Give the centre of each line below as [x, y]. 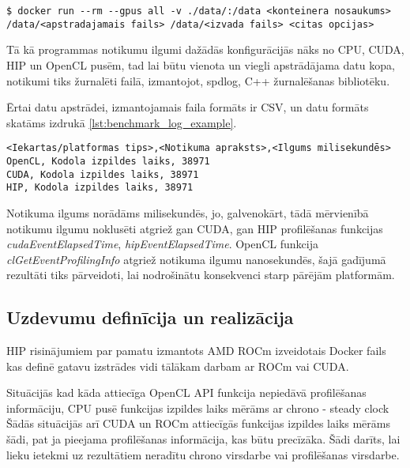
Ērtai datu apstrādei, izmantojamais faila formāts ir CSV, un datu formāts [188, 107]
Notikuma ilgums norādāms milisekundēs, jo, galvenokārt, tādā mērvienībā [188, 212]
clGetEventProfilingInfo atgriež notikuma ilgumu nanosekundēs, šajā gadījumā [196, 259]
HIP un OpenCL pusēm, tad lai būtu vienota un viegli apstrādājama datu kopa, [201, 64]
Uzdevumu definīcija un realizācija [150, 317]
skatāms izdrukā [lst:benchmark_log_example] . [122, 122]
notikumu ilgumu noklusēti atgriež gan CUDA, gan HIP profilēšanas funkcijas [195, 228]
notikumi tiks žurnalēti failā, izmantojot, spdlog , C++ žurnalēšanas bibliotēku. [198, 80]
